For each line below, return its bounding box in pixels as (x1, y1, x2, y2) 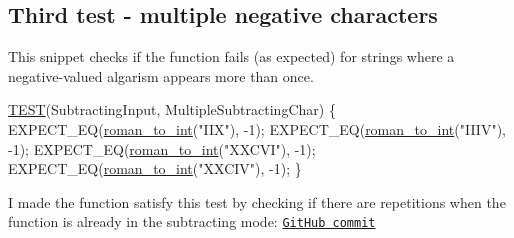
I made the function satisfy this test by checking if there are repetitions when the (8, 191, 506, 212)
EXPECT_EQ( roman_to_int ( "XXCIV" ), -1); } (8, 158, 302, 179)
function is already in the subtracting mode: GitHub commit (8, 211, 376, 232)
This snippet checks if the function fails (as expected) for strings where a (8, 46, 455, 67)
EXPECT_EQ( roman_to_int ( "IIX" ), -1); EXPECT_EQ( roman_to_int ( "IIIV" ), (8, 118, 506, 139)
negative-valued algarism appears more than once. (8, 65, 314, 86)
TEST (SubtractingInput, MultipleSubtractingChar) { (8, 99, 336, 120)
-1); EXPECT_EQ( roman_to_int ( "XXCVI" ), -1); (8, 138, 316, 159)
